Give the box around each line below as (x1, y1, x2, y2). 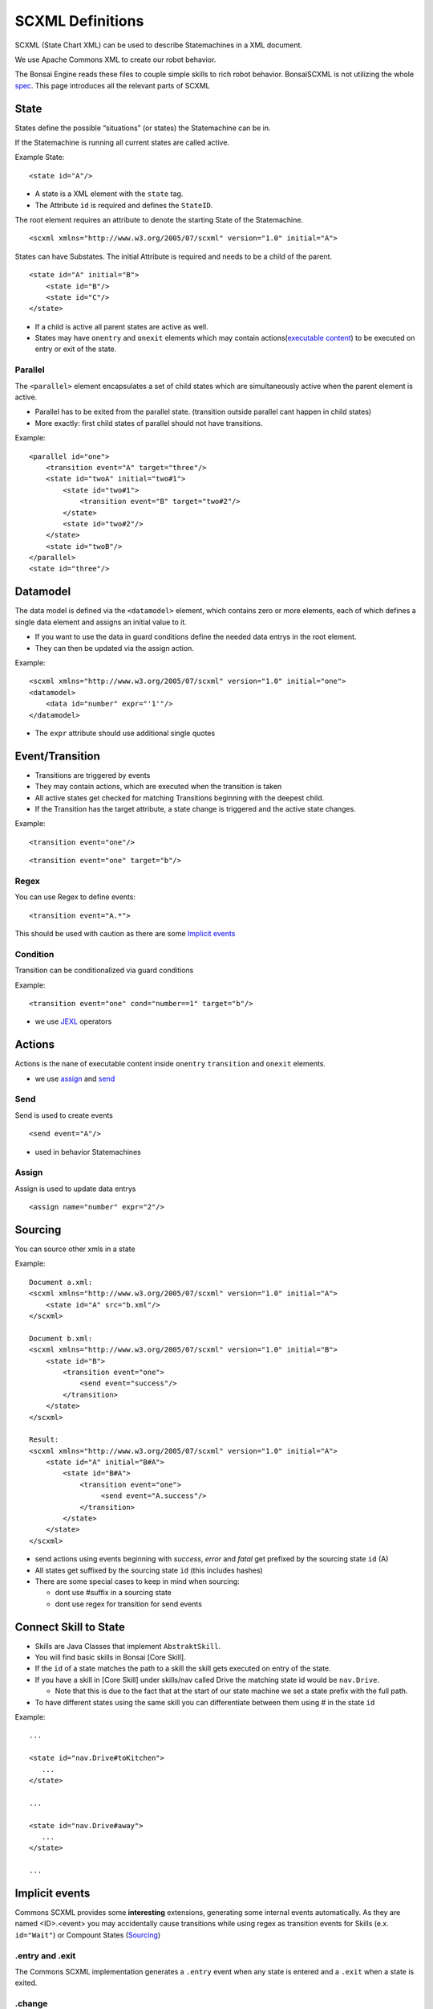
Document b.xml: (29, 1334, 93, 1343)
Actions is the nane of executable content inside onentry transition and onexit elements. (14, 1059, 326, 1069)
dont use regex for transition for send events (55, 1599, 202, 1609)
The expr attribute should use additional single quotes (34, 728, 216, 738)
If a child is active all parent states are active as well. (34, 321, 208, 331)
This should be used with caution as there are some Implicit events (14, 929, 236, 939)
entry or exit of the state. (34, 344, 117, 354)
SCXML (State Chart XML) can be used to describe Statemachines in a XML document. (14, 40, 303, 50)
